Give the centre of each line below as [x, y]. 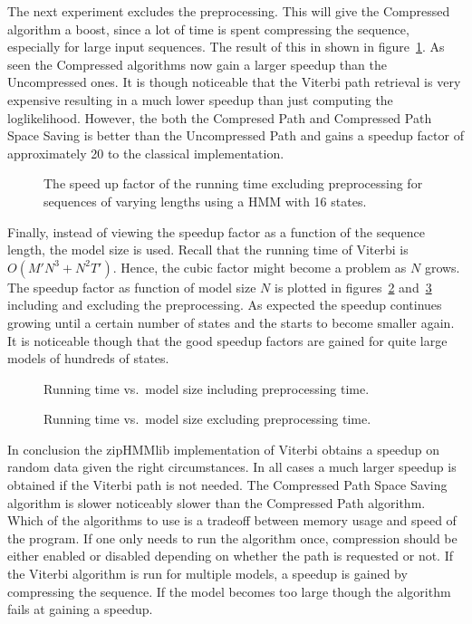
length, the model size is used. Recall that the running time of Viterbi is [208, 250]
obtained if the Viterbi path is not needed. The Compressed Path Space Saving [227, 485]
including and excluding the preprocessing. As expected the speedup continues [225, 305]
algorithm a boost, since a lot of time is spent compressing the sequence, [208, 29]
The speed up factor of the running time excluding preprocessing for [233, 183]
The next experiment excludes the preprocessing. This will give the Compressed [229, 11]
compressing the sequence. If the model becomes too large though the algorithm [229, 591]
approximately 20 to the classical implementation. [146, 153]
